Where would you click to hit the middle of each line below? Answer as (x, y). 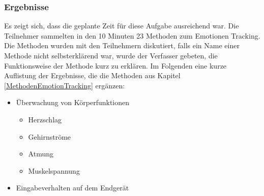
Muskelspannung (54, 170)
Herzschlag (45, 119)
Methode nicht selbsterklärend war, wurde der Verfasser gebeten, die (111, 55)
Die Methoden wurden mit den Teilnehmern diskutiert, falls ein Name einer (122, 45)
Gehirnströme (50, 136)
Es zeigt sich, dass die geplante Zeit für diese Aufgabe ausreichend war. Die (122, 26)
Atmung (41, 154)
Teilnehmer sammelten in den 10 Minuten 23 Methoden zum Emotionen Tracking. (132, 35)
